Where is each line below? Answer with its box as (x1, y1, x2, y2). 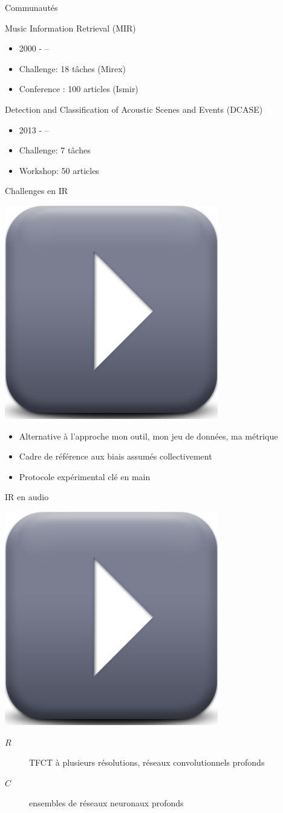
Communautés (5, 1, 58, 13)
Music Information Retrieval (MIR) (5, 21, 136, 34)
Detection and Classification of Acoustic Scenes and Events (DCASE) (5, 102, 263, 115)
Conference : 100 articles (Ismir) (19, 82, 138, 95)
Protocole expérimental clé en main (19, 470, 151, 483)
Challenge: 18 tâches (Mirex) (19, 62, 126, 75)
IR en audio (5, 490, 49, 503)
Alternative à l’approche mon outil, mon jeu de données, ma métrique (19, 429, 278, 442)
